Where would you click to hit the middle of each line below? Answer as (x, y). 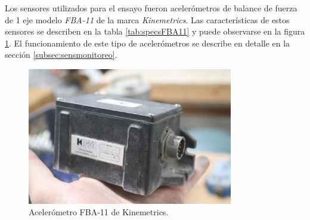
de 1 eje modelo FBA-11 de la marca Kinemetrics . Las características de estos (147, 19)
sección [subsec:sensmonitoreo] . (61, 55)
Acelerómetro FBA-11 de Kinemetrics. (99, 212)
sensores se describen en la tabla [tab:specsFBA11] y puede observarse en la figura (155, 31)
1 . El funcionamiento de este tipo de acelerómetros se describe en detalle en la (148, 43)
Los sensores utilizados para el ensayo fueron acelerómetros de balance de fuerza (151, 8)
